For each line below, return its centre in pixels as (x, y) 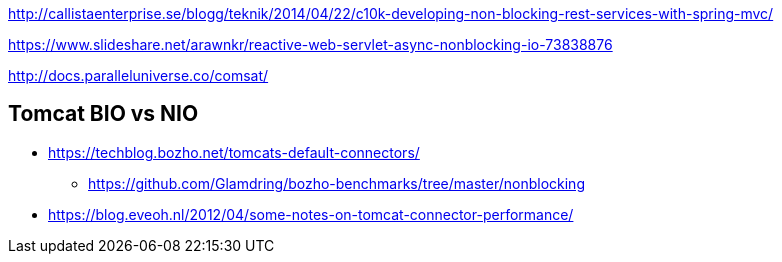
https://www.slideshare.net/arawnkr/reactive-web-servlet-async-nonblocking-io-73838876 (310, 44)
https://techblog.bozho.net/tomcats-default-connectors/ (234, 152)
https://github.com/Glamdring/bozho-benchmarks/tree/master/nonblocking (336, 183)
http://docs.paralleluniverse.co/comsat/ (138, 75)
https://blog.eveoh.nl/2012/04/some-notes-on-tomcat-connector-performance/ (311, 214)
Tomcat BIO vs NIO (103, 114)
